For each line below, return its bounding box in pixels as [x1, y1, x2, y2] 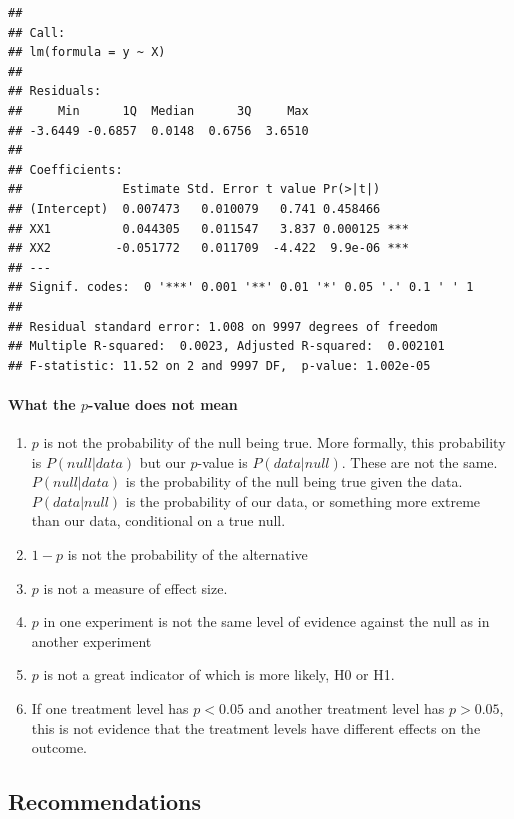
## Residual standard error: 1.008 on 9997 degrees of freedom [8, 319, 438, 334]
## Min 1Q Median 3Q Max [8, 103, 309, 118]
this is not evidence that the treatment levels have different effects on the [31, 717, 481, 738]
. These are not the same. [341, 451, 498, 472]
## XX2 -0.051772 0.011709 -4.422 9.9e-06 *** [8, 241, 409, 256]
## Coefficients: [8, 162, 123, 177]
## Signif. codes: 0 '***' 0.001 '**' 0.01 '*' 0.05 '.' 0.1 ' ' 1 [8, 280, 474, 295]
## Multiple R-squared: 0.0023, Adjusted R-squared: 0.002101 [8, 339, 445, 354]
